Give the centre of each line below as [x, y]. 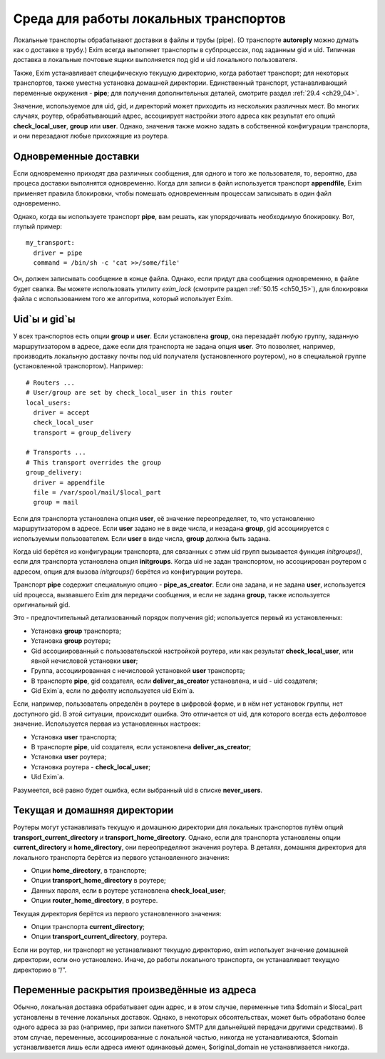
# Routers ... [50, 382]
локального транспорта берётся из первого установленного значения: [121, 857]
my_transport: [50, 243]
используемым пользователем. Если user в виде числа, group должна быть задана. [142, 538]
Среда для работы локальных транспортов [150, 19]
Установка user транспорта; [74, 737]
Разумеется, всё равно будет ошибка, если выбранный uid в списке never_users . [138, 790]
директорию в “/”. [40, 970]
